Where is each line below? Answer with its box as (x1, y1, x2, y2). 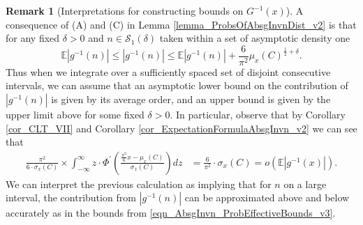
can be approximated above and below (184, 190, 350, 205)
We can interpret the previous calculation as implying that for (6, 176, 272, 191)
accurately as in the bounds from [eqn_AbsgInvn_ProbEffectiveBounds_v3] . (6, 205, 336, 220)
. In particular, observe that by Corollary (170, 107, 346, 122)
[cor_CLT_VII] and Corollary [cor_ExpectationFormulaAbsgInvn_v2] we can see (6, 121, 357, 135)
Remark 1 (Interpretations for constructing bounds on (6, 3, 244, 17)
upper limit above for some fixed (6, 107, 145, 122)
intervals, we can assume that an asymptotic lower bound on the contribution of (6, 78, 348, 93)
